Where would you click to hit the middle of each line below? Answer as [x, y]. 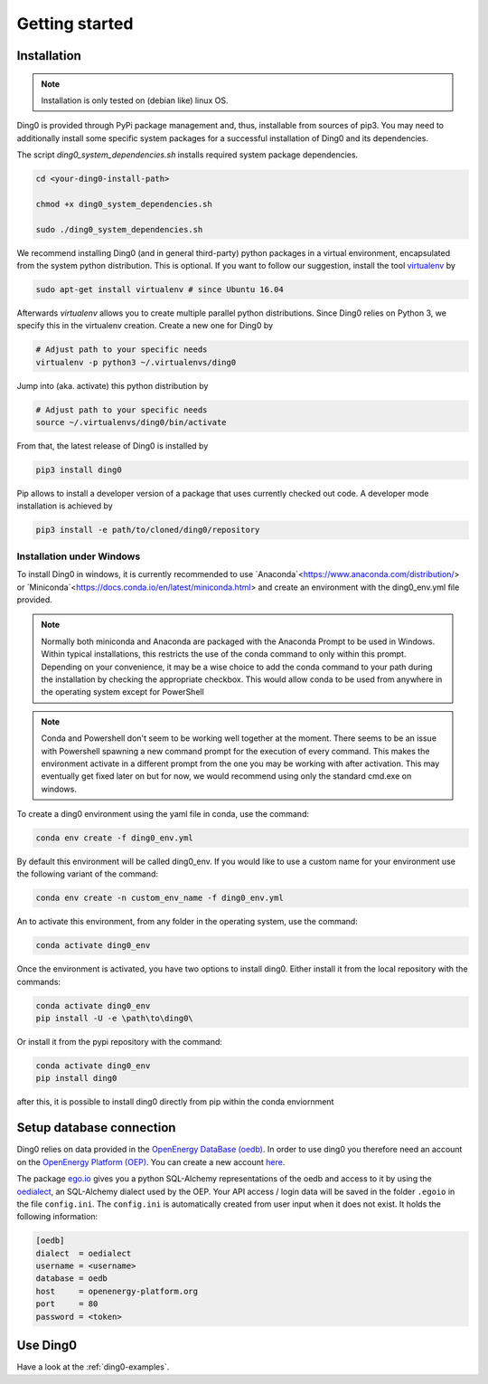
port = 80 [67, 1304]
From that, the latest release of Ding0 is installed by [113, 446]
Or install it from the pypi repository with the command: [120, 1042]
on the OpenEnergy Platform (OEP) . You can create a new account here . [151, 1161]
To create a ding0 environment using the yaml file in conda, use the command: [163, 814]
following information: [57, 1217]
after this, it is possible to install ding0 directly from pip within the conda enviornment [175, 1102]
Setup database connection [96, 1128]
